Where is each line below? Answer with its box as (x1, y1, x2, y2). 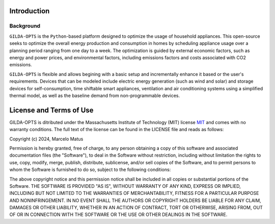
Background (9, 22, 41, 30)
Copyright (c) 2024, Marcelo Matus (9, 136, 84, 142)
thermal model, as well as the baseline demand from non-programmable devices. (9, 92, 180, 98)
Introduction (9, 7, 50, 15)
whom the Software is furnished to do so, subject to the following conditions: (9, 166, 171, 173)
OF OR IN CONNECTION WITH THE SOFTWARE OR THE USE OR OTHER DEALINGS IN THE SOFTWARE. (9, 212, 228, 218)
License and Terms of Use (9, 106, 94, 114)
